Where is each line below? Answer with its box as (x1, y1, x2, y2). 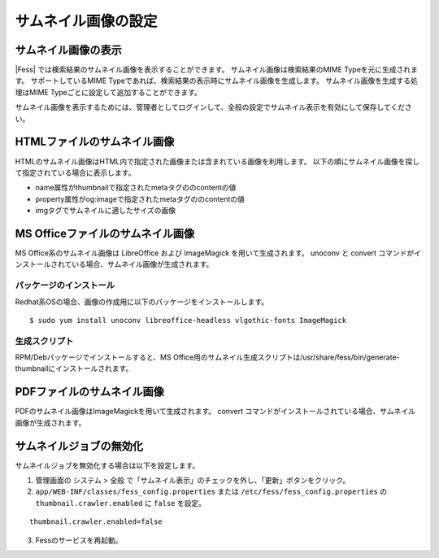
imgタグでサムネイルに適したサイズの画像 (35, 206, 176, 216)
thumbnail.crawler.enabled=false (29, 517, 163, 526)
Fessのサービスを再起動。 (35, 535, 123, 545)
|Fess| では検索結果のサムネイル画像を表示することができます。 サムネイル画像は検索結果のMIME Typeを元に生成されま (15, 65, 419, 75)
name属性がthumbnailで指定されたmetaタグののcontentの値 (35, 183, 237, 193)
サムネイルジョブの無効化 (15, 439, 144, 453)
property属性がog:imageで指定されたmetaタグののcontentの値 (35, 194, 246, 203)
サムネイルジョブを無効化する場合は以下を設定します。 (15, 460, 200, 470)
